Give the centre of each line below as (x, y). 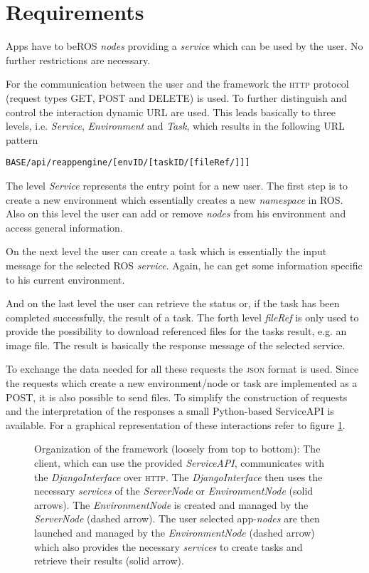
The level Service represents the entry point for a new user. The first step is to (177, 185)
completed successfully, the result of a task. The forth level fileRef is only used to (182, 317)
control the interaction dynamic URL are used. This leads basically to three (171, 112)
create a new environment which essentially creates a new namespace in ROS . (175, 199)
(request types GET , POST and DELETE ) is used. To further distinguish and (177, 97)
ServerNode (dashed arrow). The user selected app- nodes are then (177, 518)
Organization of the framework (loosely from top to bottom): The (177, 449)
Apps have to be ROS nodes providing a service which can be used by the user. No (184, 46)
